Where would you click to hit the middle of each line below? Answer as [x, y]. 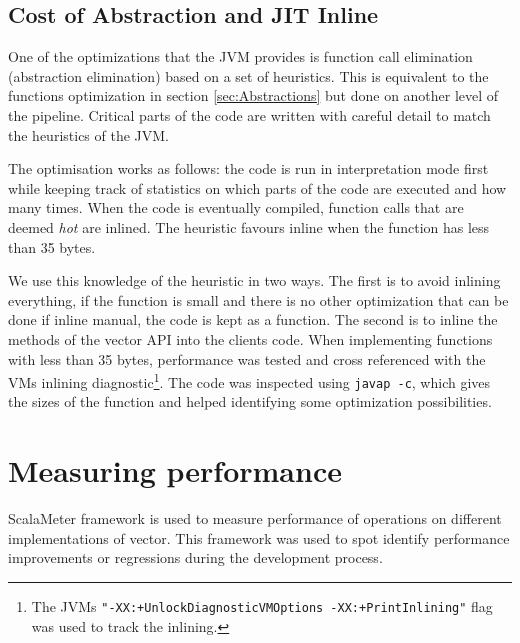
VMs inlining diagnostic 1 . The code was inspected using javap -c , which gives [249, 380]
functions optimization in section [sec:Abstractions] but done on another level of [253, 95]
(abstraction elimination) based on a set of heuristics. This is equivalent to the [248, 75]
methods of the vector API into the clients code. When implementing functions [250, 338]
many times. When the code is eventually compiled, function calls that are [236, 207]
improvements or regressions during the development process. [195, 557]
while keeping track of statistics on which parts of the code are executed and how [257, 187]
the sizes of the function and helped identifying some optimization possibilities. [250, 401]
